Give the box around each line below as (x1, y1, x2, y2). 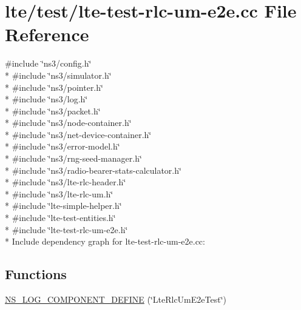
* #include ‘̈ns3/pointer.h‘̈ (5, 81, 103, 93)
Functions (5, 265, 67, 283)
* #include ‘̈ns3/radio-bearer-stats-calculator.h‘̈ (5, 163, 181, 176)
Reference (5, 22, 89, 47)
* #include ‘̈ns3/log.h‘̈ (5, 93, 88, 105)
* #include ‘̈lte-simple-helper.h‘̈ (5, 199, 122, 212)
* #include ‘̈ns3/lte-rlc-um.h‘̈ (5, 187, 113, 200)
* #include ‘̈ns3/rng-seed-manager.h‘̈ (5, 152, 142, 165)
